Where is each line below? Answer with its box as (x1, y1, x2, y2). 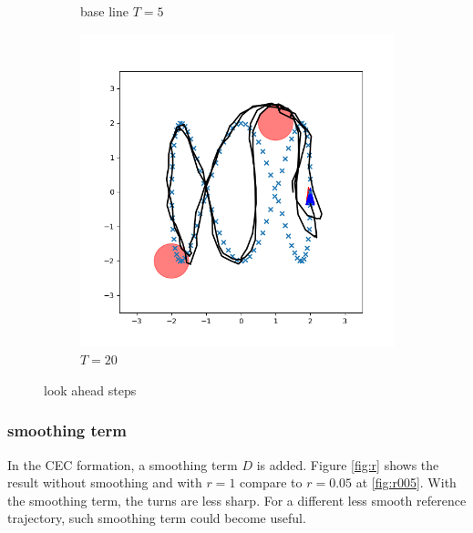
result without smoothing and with (7, 473, 202, 492)
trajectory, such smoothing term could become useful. (7, 508, 306, 528)
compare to (240, 473, 303, 492)
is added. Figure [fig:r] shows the (256, 455, 439, 474)
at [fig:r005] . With (355, 473, 457, 492)
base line (80, 2, 129, 20)
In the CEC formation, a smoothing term (7, 455, 238, 474)
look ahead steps (44, 380, 137, 399)
